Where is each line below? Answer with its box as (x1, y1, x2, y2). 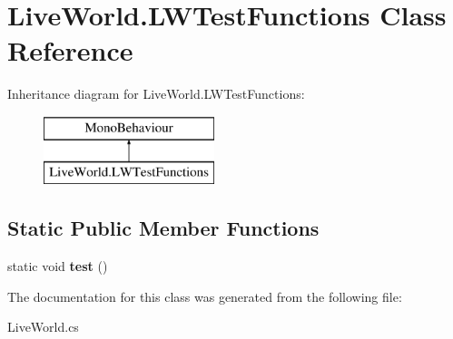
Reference (7, 32, 133, 69)
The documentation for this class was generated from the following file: (7, 286, 402, 305)
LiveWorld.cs (7, 317, 79, 336)
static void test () (7, 257, 108, 276)
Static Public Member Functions (7, 214, 320, 242)
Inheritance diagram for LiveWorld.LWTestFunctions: (7, 84, 305, 103)
